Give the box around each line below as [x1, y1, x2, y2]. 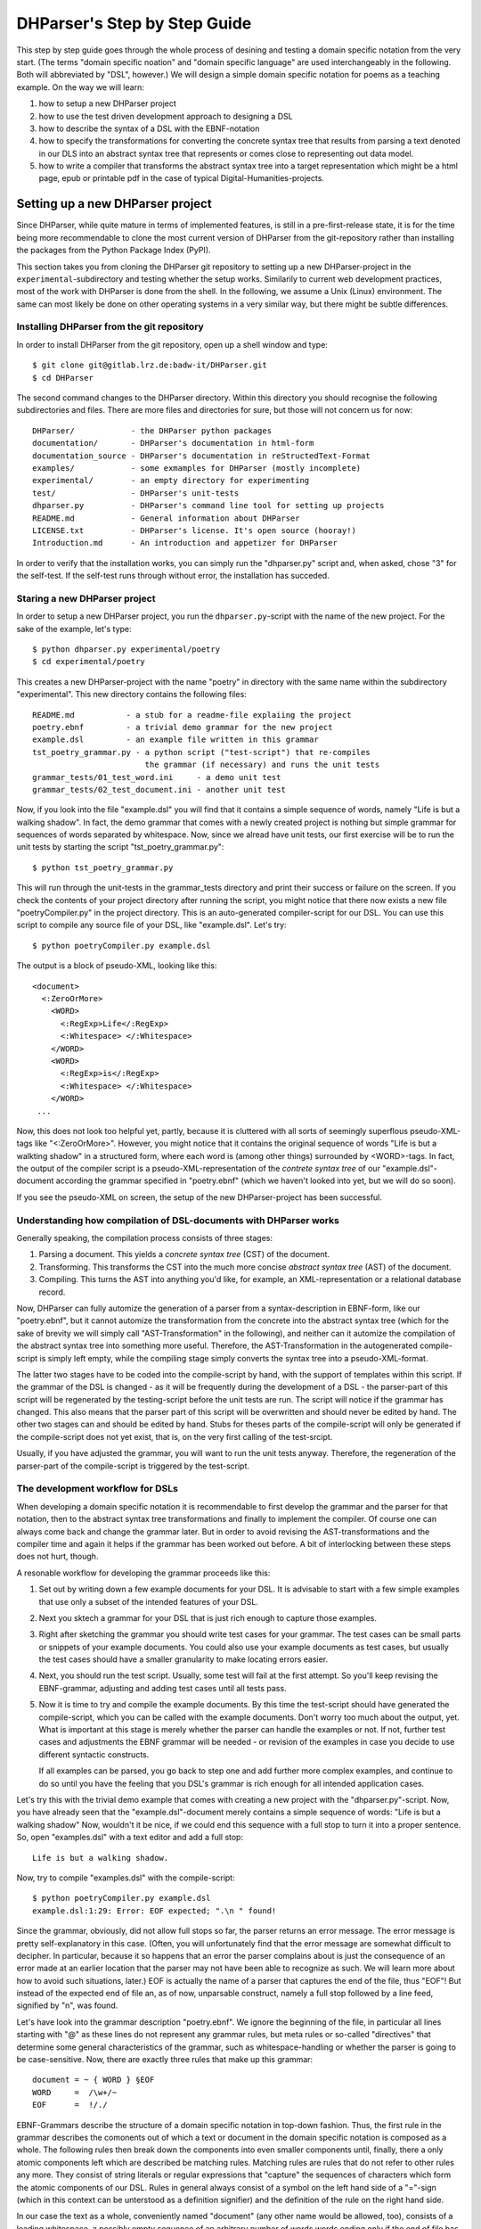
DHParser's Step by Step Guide [16, 13, 252, 33]
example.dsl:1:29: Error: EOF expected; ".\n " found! [32, 1905, 277, 1916]
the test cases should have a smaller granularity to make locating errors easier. [38, 1654, 329, 1665]
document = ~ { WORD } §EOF [32, 2075, 155, 2085]
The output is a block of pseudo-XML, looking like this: [16, 960, 217, 971]
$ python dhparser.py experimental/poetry [32, 645, 221, 654]
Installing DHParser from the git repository [16, 321, 204, 333]
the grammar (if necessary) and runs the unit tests [144, 760, 380, 770]
